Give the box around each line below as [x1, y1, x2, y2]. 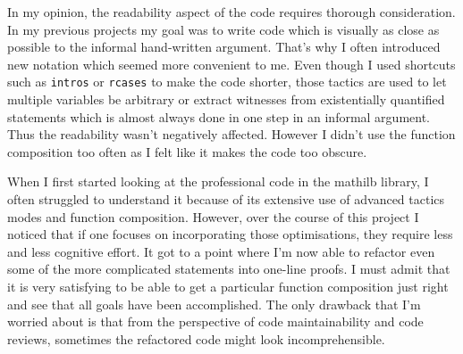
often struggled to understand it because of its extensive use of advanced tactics [7, 190, 445, 208]
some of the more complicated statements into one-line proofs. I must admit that [7, 259, 450, 278]
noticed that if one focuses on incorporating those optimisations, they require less [7, 225, 453, 243]
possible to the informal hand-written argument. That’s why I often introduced [7, 37, 441, 56]
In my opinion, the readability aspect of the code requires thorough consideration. [7, 3, 456, 21]
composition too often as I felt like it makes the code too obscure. [7, 142, 367, 161]
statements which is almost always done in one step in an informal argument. [7, 107, 431, 126]
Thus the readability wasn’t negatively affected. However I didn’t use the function [7, 125, 456, 144]
